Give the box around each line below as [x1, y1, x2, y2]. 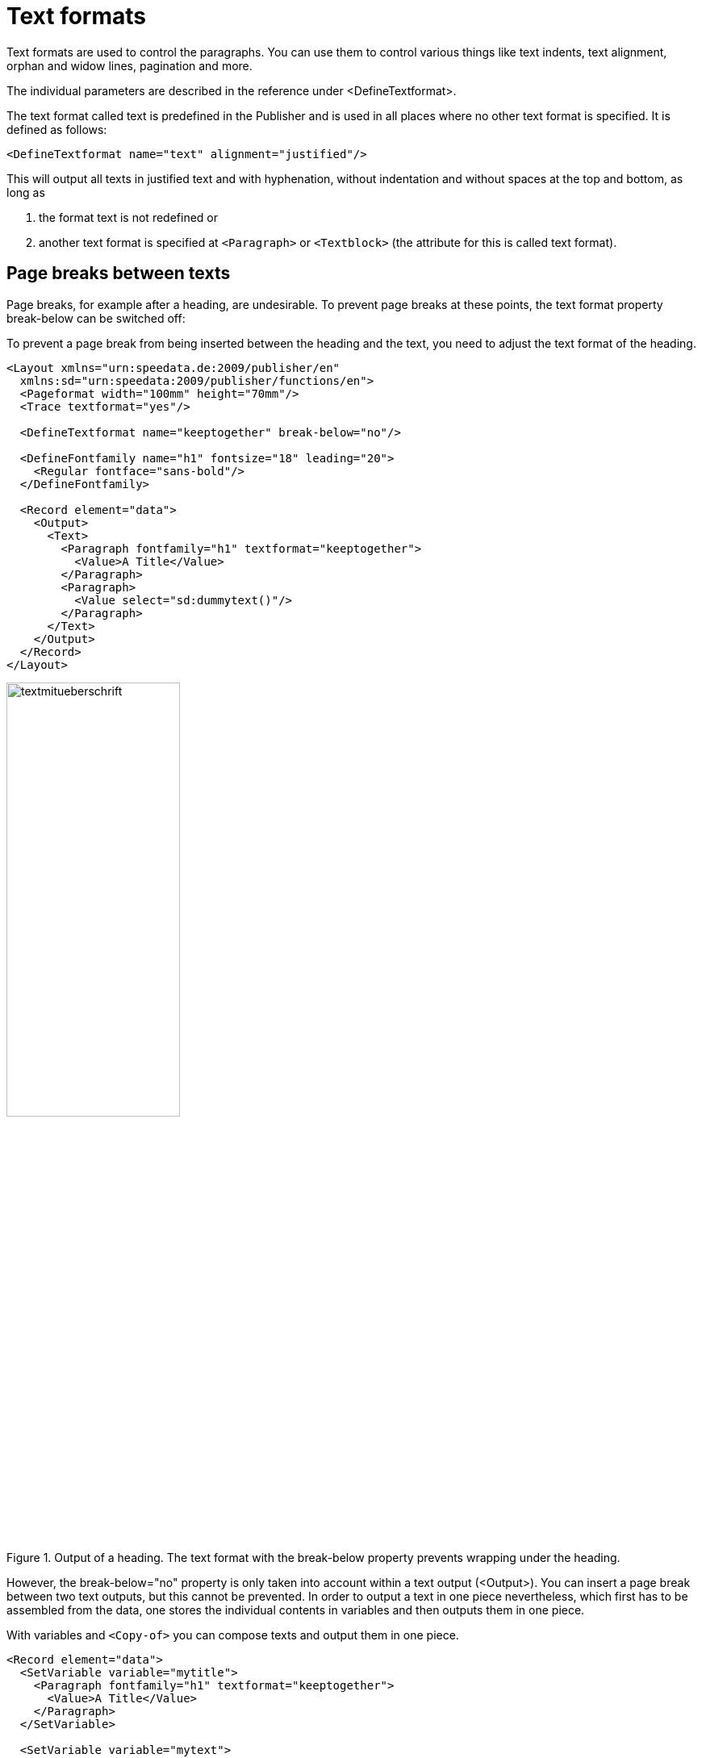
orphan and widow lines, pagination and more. [6, 58, 253, 73]
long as [6, 185, 45, 199]
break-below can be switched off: [6, 311, 186, 325]
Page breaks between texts [6, 263, 231, 284]
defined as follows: [6, 122, 107, 136]
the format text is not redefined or [39, 210, 218, 224]
